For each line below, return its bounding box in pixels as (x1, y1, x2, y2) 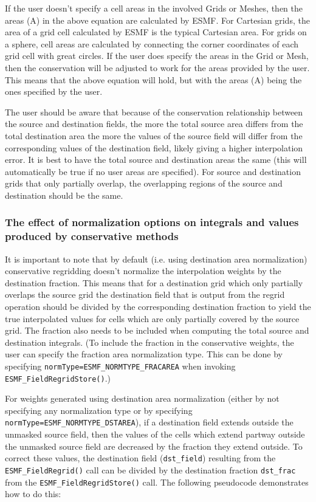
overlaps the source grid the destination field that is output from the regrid (5, 288, 285, 301)
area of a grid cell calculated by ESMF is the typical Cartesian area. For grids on (5, 26, 307, 38)
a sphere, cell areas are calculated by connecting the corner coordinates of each (5, 37, 299, 50)
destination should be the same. (5, 188, 123, 201)
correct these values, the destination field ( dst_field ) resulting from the (5, 452, 276, 464)
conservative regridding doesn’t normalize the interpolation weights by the (5, 264, 281, 277)
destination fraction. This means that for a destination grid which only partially (5, 276, 303, 289)
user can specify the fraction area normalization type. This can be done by (5, 348, 283, 360)
